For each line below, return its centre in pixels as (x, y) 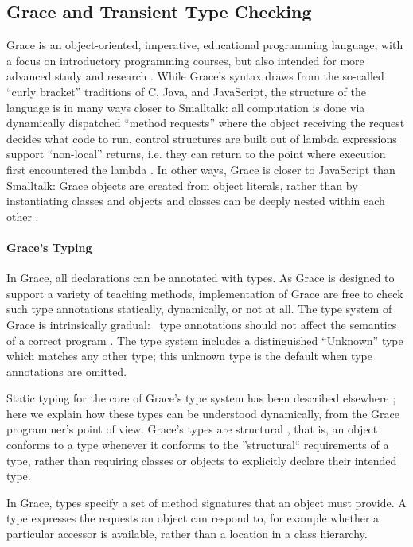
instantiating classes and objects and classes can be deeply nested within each (196, 201)
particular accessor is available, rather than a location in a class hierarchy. (187, 534)
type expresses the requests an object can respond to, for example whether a (193, 518)
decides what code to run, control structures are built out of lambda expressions (202, 138)
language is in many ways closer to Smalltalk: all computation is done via (186, 107)
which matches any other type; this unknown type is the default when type (189, 356)
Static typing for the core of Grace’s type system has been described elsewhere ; (201, 398)
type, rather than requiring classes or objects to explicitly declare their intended (202, 460)
